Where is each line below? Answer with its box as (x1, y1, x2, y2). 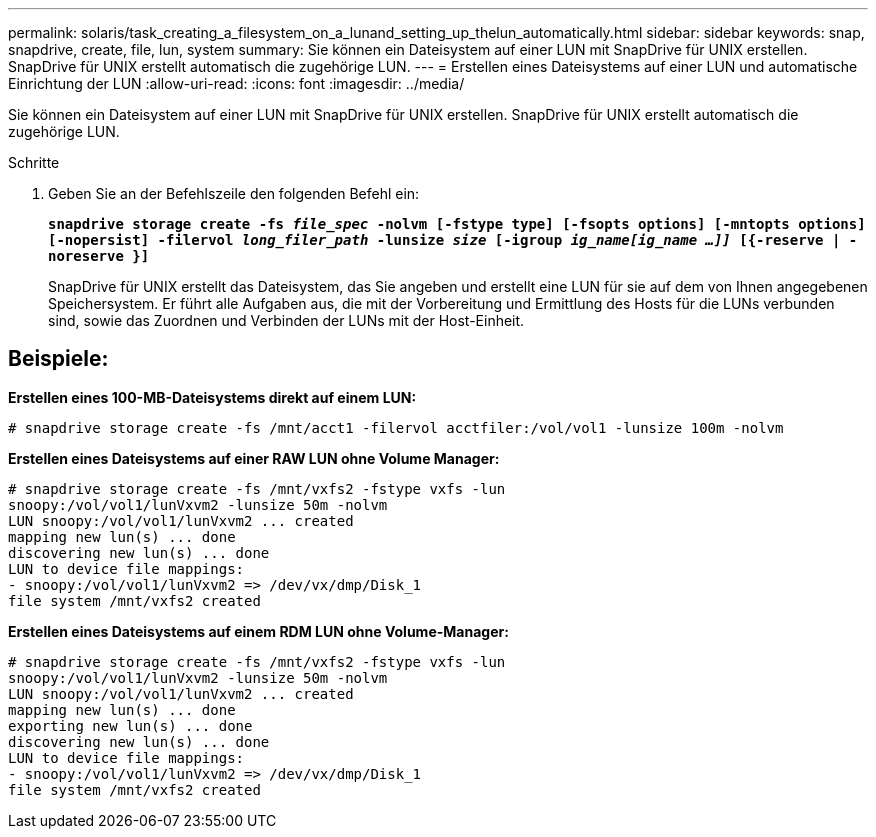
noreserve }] (48, 248, 150, 264)
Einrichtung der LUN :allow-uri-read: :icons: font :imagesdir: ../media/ (8, 75, 465, 92)
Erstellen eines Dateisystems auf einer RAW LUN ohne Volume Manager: (8, 449, 500, 467)
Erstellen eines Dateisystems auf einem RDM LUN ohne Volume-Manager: (8, 622, 509, 640)
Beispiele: (8, 346, 109, 372)
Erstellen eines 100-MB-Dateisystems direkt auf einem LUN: (8, 388, 417, 406)
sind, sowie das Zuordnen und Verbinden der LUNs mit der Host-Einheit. (48, 312, 525, 329)
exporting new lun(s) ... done (8, 717, 253, 734)
